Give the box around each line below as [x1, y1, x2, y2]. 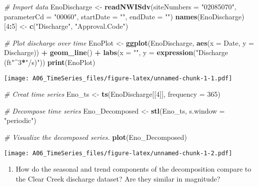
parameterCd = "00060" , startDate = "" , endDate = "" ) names [4, 11, 197, 21]
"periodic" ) [4, 115, 36, 125]
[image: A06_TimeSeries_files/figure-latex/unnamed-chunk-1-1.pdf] [4, 74, 233, 82]
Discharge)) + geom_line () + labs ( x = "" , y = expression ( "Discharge [4, 47, 228, 58]
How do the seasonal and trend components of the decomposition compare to [15, 164, 252, 174]
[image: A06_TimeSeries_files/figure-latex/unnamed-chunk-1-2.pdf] [4, 149, 233, 157]
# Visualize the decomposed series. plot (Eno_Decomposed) [4, 132, 187, 142]
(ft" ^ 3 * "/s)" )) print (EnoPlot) [4, 57, 96, 67]
